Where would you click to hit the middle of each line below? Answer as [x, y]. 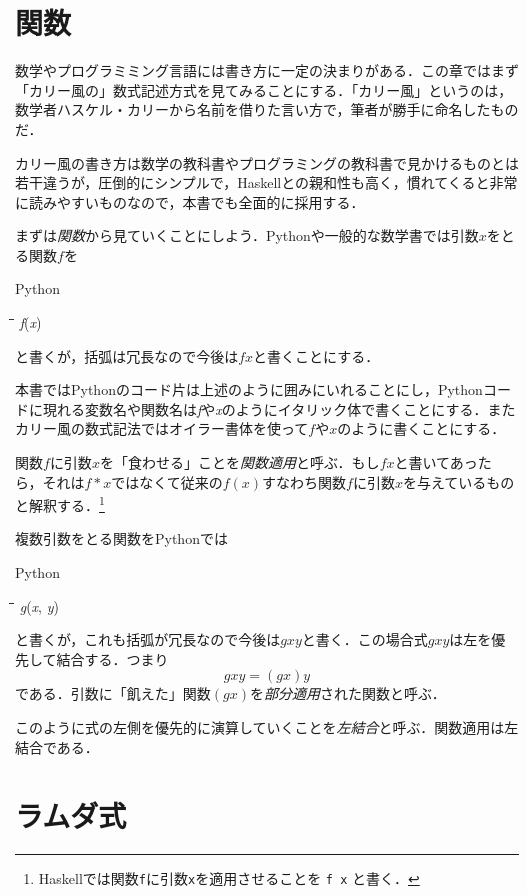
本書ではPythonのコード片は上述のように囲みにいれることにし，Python [249, 389]
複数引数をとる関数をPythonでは [121, 538]
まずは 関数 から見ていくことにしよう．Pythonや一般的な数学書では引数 [247, 235]
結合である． [57, 746]
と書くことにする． [316, 355]
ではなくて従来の [167, 481]
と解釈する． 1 [60, 503]
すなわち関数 [304, 481]
